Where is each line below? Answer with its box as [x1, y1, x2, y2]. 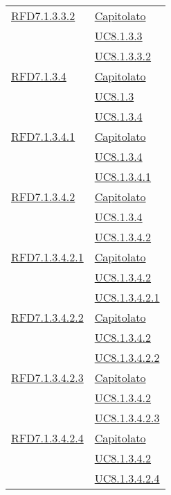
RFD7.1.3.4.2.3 [11, 370, 84, 385]
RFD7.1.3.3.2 [11, 8, 75, 24]
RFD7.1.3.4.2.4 [11, 430, 84, 446]
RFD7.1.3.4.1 [11, 128, 75, 144]
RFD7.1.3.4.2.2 [11, 309, 84, 325]
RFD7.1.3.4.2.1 [11, 249, 84, 265]
